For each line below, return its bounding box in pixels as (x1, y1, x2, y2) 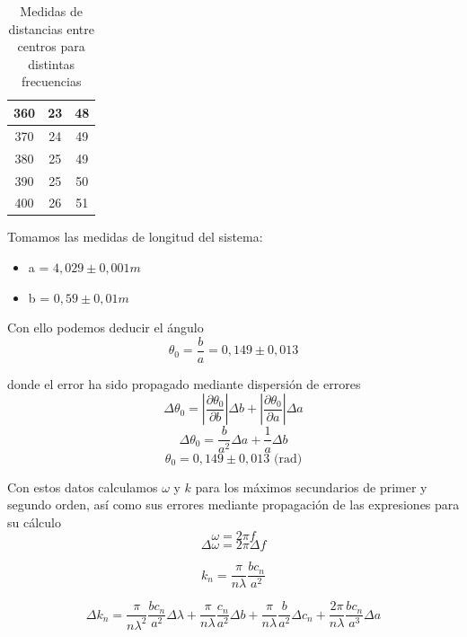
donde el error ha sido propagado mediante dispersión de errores (7, 374, 361, 393)
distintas (28, 54, 75, 73)
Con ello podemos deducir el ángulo (7, 318, 204, 337)
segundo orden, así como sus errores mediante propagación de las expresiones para (7, 495, 460, 514)
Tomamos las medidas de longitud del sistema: (7, 227, 263, 246)
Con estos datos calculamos (7, 477, 158, 496)
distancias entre (8, 19, 94, 38)
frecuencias (21, 72, 82, 91)
